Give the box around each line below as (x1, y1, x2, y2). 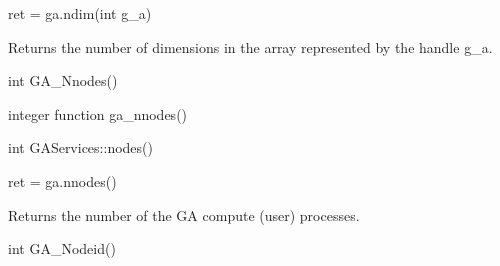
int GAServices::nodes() (8, 137, 153, 158)
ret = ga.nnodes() (8, 170, 117, 191)
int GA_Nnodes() (8, 70, 118, 91)
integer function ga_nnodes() (8, 103, 188, 124)
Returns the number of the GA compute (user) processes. (8, 204, 360, 225)
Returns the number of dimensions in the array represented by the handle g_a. (8, 36, 493, 57)
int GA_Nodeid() (8, 238, 116, 259)
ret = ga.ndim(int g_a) (8, 3, 152, 23)
